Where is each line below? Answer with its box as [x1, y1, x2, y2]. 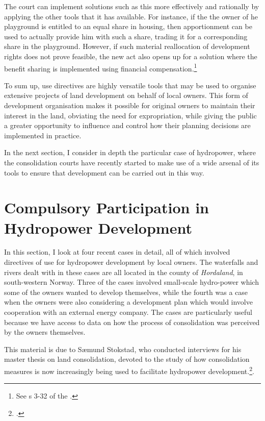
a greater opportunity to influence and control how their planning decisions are [4, 120, 251, 131]
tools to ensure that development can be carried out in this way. [4, 167, 204, 178]
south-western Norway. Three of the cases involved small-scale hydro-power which [4, 277, 259, 287]
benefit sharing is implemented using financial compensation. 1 [4, 61, 197, 73]
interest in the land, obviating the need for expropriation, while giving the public [4, 110, 257, 120]
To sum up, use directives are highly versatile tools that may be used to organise [4, 80, 256, 90]
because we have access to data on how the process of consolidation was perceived [4, 316, 260, 327]
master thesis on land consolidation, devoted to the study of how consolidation [4, 354, 250, 364]
